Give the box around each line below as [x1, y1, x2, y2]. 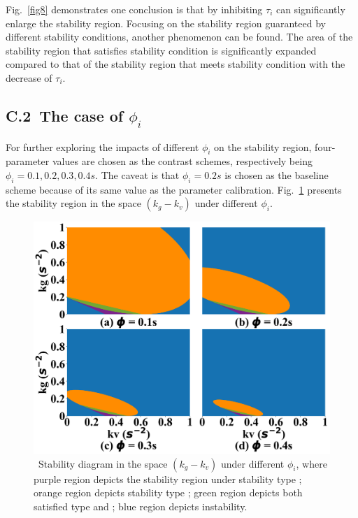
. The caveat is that [95, 167, 180, 182]
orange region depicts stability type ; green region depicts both [34, 485, 303, 500]
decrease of [6, 70, 52, 85]
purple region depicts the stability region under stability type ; [34, 471, 302, 486]
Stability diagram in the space [38, 456, 168, 470]
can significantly [275, 2, 345, 16]
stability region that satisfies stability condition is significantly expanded [6, 43, 317, 57]
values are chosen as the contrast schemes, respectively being [52, 154, 313, 168]
